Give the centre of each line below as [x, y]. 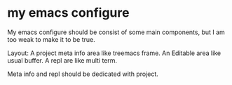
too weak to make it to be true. [52, 39]
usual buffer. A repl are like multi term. [62, 60]
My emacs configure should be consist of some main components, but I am [116, 32]
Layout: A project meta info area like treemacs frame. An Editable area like [114, 53]
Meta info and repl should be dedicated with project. [83, 74]
